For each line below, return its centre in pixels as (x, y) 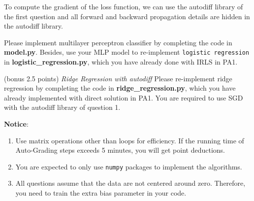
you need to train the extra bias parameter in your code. (101, 193)
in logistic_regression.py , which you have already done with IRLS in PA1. (121, 62)
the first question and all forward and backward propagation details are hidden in (127, 16)
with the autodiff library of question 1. (62, 107)
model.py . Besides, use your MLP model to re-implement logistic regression (127, 52)
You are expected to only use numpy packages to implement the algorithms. (129, 166)
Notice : (16, 124)
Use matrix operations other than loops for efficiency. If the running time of (130, 140)
